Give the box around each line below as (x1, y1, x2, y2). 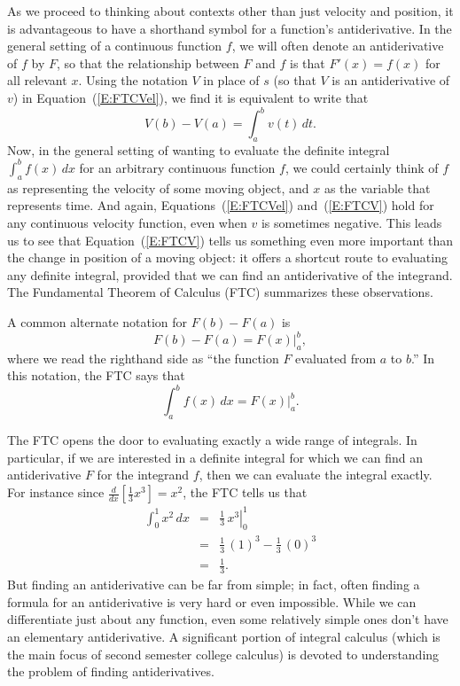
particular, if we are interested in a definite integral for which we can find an (7, 448, 423, 466)
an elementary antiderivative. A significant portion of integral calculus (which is (7, 627, 441, 645)
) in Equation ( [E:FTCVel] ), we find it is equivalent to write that (12, 88, 369, 106)
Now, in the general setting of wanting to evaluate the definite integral (7, 140, 390, 159)
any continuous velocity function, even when (7, 213, 247, 231)
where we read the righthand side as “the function (7, 348, 279, 367)
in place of (203, 71, 260, 90)
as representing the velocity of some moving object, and (7, 178, 309, 197)
